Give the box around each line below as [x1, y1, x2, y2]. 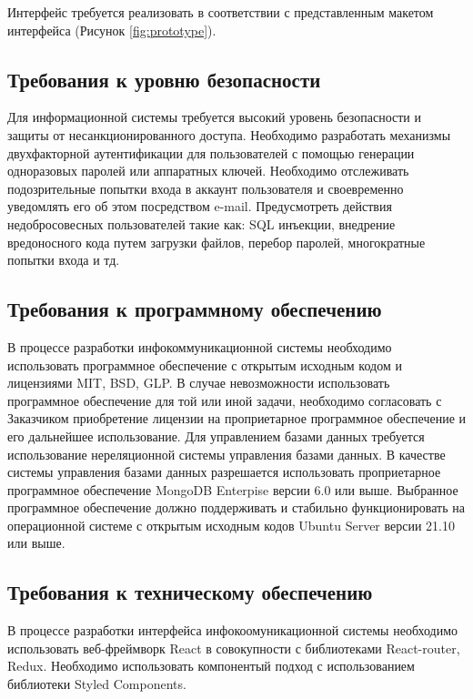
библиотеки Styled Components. [7, 674, 186, 694]
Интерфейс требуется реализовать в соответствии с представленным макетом [7, 3, 434, 21]
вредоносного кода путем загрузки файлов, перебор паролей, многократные [7, 232, 426, 251]
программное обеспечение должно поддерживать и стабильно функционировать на [7, 498, 465, 517]
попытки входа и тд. [7, 250, 120, 269]
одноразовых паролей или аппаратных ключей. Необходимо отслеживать [7, 161, 409, 180]
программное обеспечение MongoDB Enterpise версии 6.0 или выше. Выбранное [7, 480, 458, 499]
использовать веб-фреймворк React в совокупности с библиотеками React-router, [7, 638, 460, 657]
